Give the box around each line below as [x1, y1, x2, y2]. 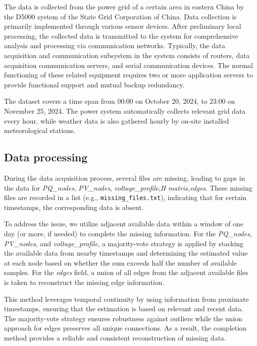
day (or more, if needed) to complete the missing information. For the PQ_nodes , [4, 228, 252, 238]
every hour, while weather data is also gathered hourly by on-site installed [4, 115, 229, 126]
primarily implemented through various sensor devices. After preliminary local [4, 21, 241, 31]
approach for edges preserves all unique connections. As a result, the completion [4, 323, 247, 333]
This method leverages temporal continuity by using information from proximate [4, 293, 249, 304]
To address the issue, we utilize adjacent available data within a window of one [4, 218, 244, 229]
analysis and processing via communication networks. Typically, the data [4, 40, 225, 51]
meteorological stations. [4, 125, 76, 136]
